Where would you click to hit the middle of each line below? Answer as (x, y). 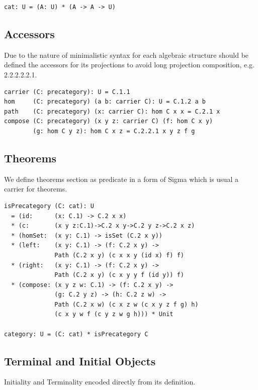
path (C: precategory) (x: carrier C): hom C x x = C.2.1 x (112, 111)
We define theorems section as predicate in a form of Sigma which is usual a (121, 179)
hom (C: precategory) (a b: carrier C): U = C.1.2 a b (105, 102)
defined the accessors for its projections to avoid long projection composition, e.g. (130, 65)
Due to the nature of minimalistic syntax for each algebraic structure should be (126, 55)
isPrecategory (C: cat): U (49, 206)
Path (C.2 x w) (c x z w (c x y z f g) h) (126, 304)
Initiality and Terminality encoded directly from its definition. (100, 382)
